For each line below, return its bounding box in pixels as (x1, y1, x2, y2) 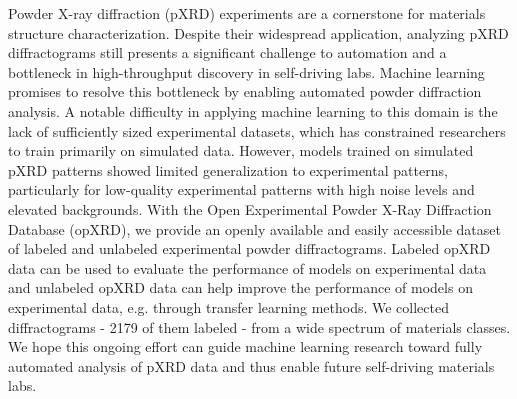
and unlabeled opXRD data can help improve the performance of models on (8, 277, 473, 298)
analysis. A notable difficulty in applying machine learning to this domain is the (8, 100, 498, 121)
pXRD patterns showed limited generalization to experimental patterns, (8, 159, 448, 180)
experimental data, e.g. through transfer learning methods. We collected (8, 296, 449, 317)
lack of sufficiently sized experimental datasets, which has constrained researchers (8, 120, 506, 141)
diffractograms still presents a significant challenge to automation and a (8, 42, 447, 63)
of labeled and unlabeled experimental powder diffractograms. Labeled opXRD (8, 238, 491, 259)
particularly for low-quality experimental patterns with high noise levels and (8, 179, 475, 200)
